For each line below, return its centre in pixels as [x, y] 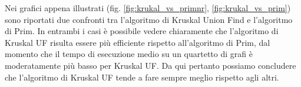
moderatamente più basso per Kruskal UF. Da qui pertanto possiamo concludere [150, 65]
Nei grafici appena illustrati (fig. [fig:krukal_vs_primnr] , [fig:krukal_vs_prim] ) [148, 8]
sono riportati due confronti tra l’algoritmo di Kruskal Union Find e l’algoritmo [149, 19]
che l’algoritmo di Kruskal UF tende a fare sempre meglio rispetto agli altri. [142, 77]
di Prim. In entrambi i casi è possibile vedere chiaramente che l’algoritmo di [142, 31]
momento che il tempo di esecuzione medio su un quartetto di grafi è [129, 54]
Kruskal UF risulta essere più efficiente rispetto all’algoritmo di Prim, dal [138, 42]
